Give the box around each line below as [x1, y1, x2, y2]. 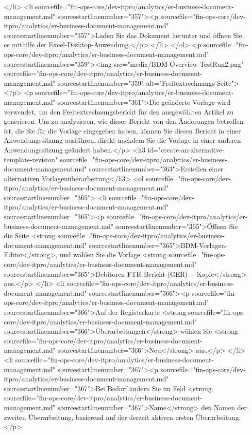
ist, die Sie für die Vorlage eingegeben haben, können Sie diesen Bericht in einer [4, 125, 241, 135]
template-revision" [4, 154, 58, 164]
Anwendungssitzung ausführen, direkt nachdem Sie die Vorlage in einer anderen [4, 135, 241, 145]
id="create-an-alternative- [147, 144, 225, 154]
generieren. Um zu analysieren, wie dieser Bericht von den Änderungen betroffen [4, 116, 243, 126]
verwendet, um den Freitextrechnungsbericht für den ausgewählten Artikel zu [4, 106, 234, 116]
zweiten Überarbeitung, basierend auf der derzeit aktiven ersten [4, 412, 194, 422]
